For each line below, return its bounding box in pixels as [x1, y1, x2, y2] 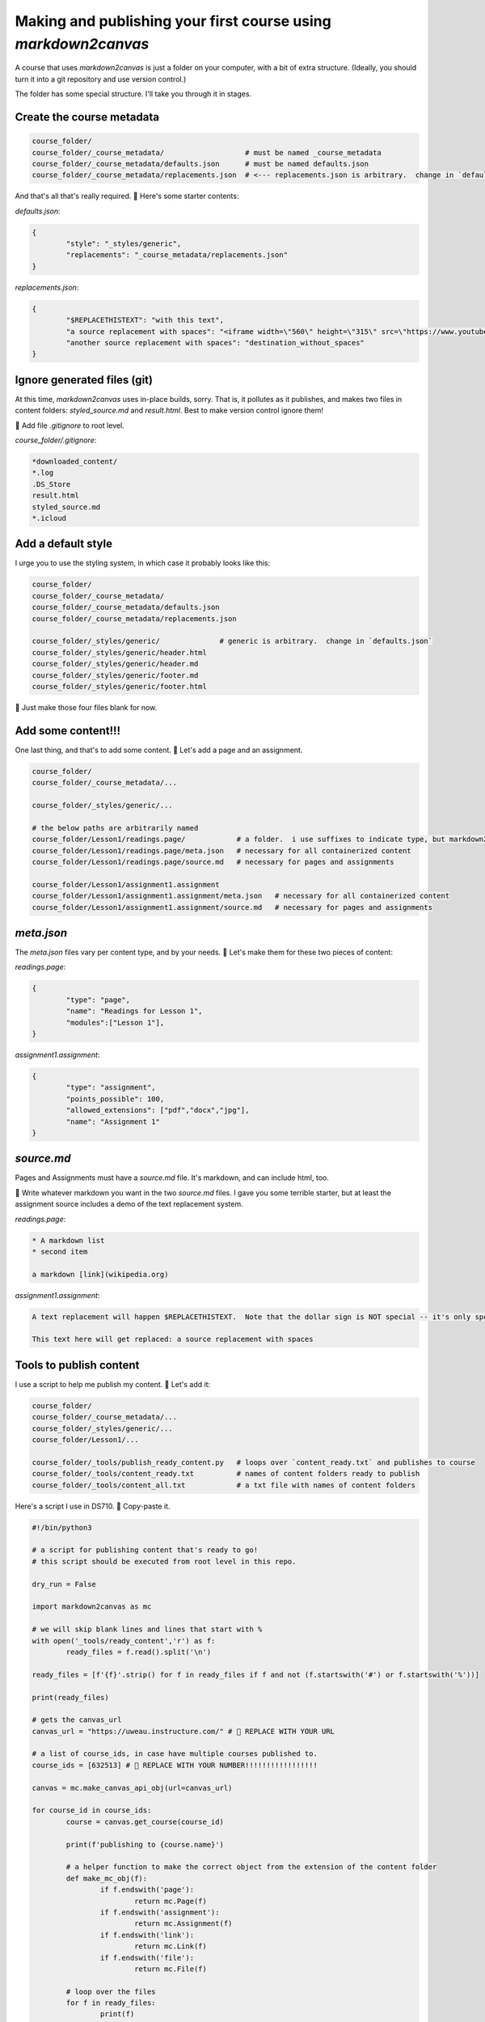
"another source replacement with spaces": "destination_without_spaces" [65, 338, 365, 347]
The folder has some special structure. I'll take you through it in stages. [15, 89, 252, 99]
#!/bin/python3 [32, 1523, 92, 1532]
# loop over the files [65, 1986, 157, 1996]
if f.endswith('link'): [99, 1930, 194, 1940]
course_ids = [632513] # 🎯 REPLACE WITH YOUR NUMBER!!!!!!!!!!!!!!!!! [32, 1760, 318, 1770]
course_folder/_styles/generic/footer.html [32, 682, 208, 691]
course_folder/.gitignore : [15, 435, 97, 445]
